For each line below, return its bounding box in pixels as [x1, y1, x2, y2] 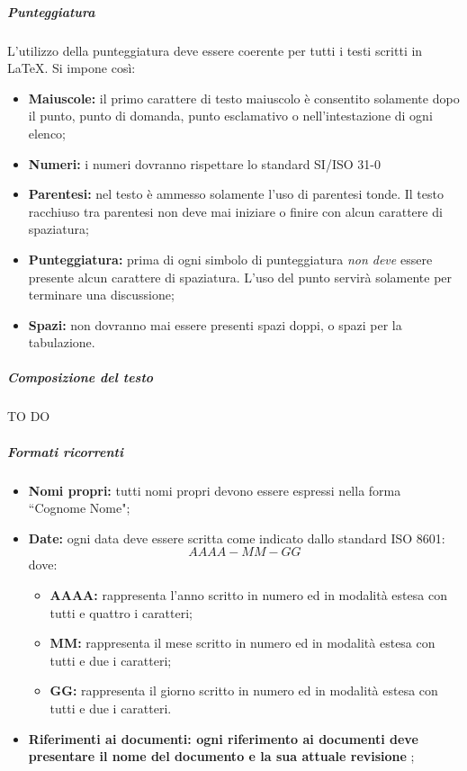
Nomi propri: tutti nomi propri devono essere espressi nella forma [28, 480, 401, 499]
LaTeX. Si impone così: [7, 58, 136, 77]
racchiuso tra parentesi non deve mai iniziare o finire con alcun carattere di [28, 202, 443, 220]
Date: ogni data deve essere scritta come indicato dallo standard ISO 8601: [28, 528, 445, 547]
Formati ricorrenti [7, 442, 123, 461]
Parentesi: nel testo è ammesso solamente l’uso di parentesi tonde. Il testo [28, 184, 444, 203]
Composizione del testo [7, 368, 154, 387]
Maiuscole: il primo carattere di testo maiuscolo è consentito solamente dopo [28, 88, 460, 107]
